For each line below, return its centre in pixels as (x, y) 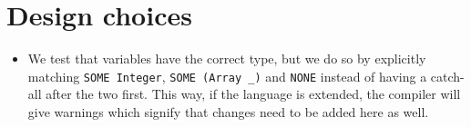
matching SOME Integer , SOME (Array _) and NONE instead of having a (227, 76)
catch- (447, 76)
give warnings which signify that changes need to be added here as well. (228, 111)
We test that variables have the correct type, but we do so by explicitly (227, 59)
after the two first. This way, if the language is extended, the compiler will (253, 94)
